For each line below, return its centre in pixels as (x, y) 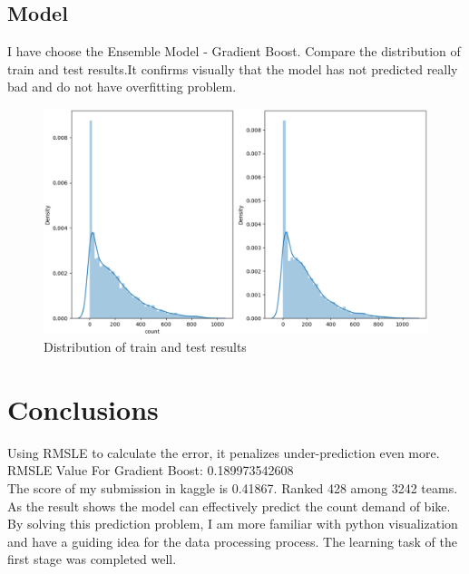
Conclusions (83, 409)
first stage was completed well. (92, 559)
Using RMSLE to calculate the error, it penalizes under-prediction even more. (224, 452)
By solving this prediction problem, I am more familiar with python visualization (233, 524)
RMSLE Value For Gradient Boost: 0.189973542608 (151, 470)
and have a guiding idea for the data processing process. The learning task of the (232, 541)
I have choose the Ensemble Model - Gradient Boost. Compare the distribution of (234, 51)
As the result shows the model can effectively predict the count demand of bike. (229, 506)
